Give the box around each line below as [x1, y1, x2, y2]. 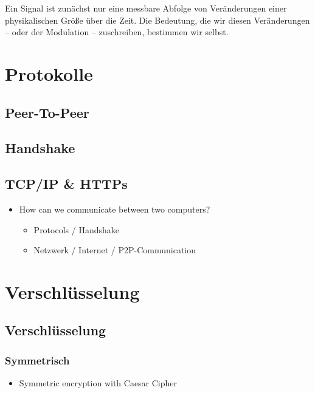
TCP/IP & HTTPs [5, 174, 128, 193]
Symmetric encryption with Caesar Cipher [19, 377, 178, 389]
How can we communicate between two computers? [19, 202, 210, 215]
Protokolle [5, 61, 93, 86]
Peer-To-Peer [5, 103, 89, 121]
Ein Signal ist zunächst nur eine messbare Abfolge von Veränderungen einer [5, 2, 287, 14]
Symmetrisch [5, 352, 70, 367]
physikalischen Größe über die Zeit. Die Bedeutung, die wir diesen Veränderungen [5, 13, 310, 26]
